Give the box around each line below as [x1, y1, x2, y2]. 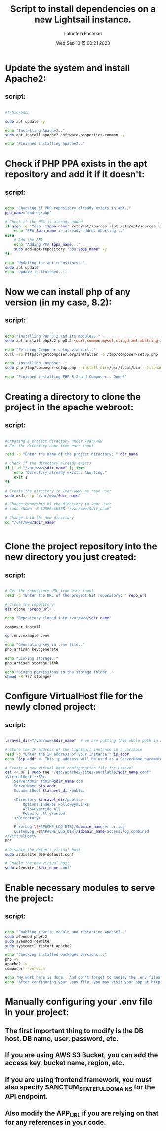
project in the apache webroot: [5, 402, 134, 412]
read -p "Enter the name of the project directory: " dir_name [5, 452, 138, 457]
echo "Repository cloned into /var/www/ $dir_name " [5, 616, 112, 621]
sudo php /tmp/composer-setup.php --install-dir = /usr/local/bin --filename [5, 365, 165, 370]
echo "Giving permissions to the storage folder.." [5, 669, 114, 675]
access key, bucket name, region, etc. [5, 1059, 124, 1067]
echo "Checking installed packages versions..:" [5, 952, 107, 957]
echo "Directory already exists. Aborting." [14, 470, 107, 475]
